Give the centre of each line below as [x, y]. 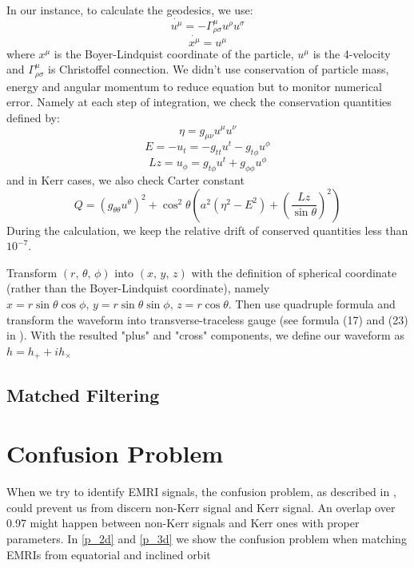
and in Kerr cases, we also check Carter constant [125, 180]
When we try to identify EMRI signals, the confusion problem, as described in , [201, 492]
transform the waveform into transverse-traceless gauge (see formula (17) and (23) [207, 319]
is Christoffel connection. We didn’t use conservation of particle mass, [218, 69]
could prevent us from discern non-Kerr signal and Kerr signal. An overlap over [201, 507]
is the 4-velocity [352, 53]
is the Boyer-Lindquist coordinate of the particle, [174, 53]
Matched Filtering [83, 394]
